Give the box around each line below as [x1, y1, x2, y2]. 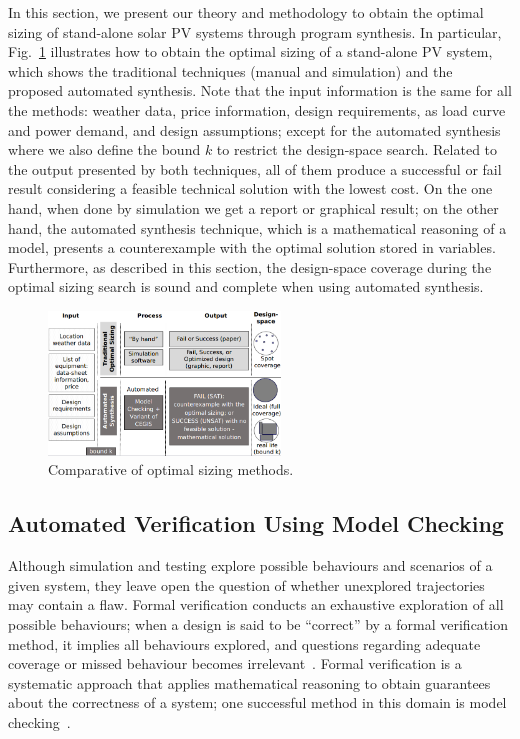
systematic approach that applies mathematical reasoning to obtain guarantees [8, 672, 491, 693]
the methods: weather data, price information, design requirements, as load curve [8, 99, 506, 120]
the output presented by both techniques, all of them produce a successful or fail [8, 158, 502, 179]
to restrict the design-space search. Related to [216, 139, 498, 160]
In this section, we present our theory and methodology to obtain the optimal [8, 2, 484, 22]
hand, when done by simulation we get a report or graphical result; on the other [8, 197, 499, 218]
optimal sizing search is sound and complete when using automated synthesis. [8, 276, 484, 297]
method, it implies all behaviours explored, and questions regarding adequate [8, 633, 481, 654]
